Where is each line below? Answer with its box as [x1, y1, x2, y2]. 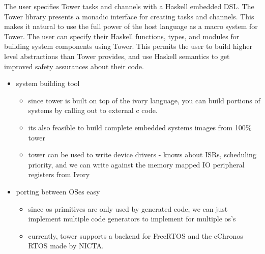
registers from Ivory [28, 169, 90, 180]
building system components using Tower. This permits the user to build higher [4, 41, 252, 51]
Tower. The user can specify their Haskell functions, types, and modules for [4, 31, 240, 41]
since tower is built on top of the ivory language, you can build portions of [28, 95, 260, 105]
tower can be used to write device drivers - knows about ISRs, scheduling [28, 149, 256, 160]
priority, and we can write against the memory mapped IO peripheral [28, 159, 245, 170]
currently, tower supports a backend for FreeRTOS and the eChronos [28, 230, 243, 241]
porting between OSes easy [16, 186, 100, 196]
